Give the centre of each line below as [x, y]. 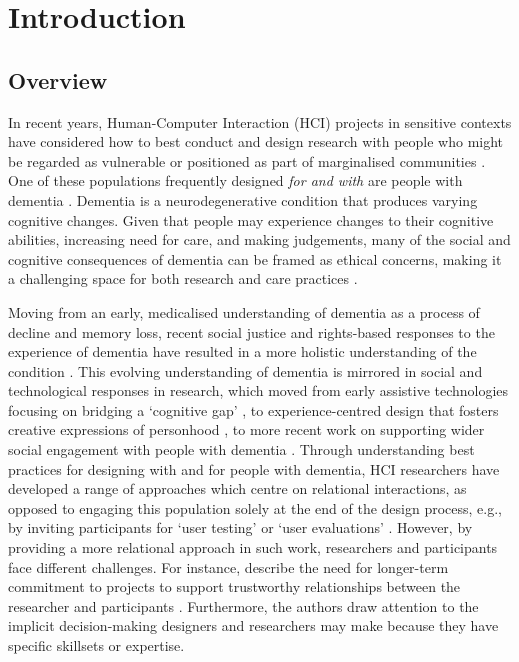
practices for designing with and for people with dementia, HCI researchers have [254, 468]
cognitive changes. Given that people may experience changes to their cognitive [251, 219]
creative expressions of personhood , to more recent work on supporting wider [246, 429]
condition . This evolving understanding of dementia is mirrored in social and [245, 370]
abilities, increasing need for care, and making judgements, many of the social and [259, 239]
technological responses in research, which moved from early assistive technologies [258, 390]
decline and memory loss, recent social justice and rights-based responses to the [251, 331]
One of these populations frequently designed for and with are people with [235, 180]
